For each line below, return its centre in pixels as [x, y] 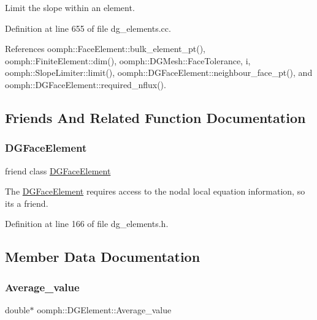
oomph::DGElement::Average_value [104, 309]
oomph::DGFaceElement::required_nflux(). [86, 84]
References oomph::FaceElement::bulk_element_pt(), [105, 49]
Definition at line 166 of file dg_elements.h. [87, 224]
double [17, 309]
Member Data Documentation [103, 257]
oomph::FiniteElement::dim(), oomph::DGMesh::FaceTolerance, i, [128, 60]
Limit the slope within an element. [70, 7]
